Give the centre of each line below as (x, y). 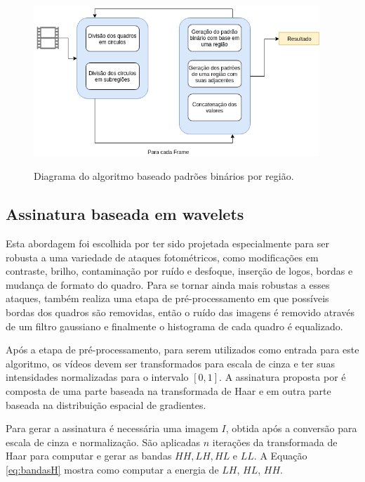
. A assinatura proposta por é (283, 377)
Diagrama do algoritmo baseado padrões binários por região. (164, 176)
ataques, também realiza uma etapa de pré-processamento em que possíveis (167, 298)
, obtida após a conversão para (291, 428)
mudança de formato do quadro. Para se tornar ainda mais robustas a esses (168, 284)
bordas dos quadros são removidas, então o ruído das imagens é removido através (180, 312)
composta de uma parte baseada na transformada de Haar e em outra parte (168, 390)
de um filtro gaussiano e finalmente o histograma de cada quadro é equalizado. (174, 326)
